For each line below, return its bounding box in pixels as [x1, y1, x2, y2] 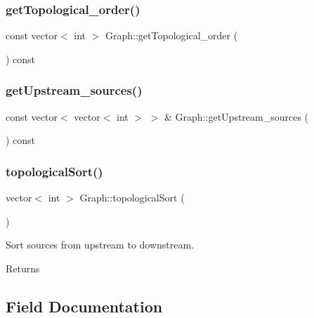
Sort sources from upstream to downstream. [6, 237, 195, 252]
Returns [6, 260, 40, 275]
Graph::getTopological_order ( [105, 28, 238, 43]
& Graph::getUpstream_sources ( [164, 109, 309, 124]
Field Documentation [6, 295, 163, 317]
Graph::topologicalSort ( [79, 190, 185, 205]
